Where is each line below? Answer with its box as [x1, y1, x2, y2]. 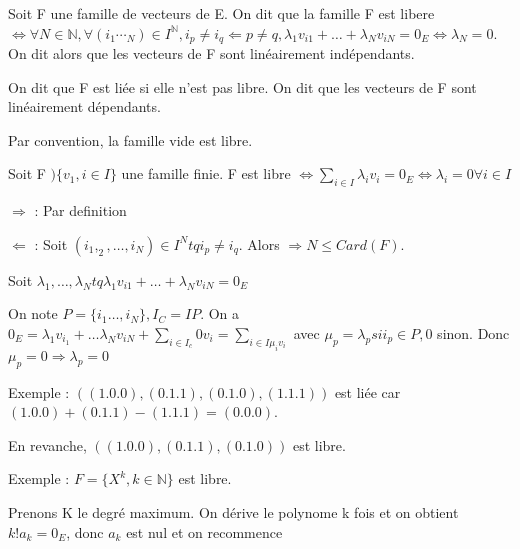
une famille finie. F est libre [121, 163, 291, 184]
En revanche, [8, 434, 87, 455]
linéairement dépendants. [8, 96, 161, 117]
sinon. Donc [437, 323, 510, 343]
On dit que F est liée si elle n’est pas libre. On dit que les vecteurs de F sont [8, 76, 477, 97]
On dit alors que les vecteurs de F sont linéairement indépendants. [8, 43, 415, 64]
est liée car [334, 381, 401, 402]
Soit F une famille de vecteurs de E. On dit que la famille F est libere [8, 3, 435, 23]
